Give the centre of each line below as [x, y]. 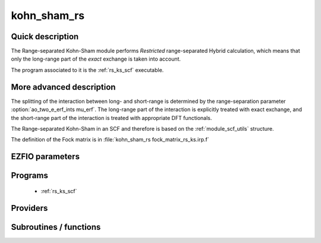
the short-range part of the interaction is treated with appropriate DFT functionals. [111, 118]
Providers [29, 208]
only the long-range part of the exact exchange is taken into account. [96, 59]
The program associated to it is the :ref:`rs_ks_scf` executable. [87, 70]
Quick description [45, 37]
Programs [30, 176]
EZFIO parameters [45, 157]
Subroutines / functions [56, 227]
